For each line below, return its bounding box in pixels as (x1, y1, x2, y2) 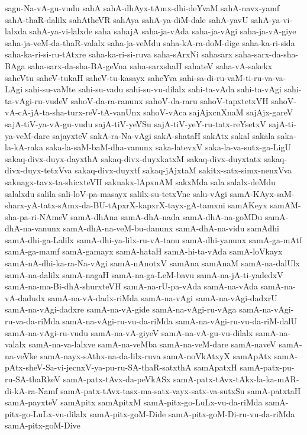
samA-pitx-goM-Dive (5, 419, 80, 431)
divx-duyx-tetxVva (5, 164, 72, 176)
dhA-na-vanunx (5, 222, 61, 234)
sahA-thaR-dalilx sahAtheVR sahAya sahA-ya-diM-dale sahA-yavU (5, 13, 248, 25)
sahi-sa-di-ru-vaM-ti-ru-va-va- (179, 71, 286, 83)
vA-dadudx (5, 291, 46, 304)
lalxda (5, 25, 27, 37)
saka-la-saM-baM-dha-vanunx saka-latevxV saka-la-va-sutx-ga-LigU (46, 141, 291, 153)
